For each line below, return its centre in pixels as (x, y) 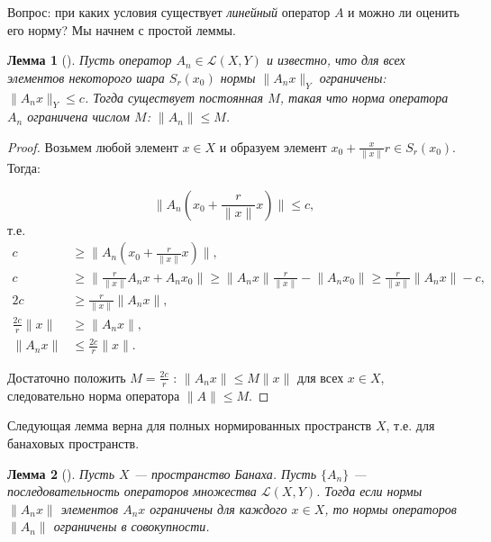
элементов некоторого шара (86, 77)
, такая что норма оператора (364, 97)
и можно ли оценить (404, 12)
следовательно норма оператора (94, 395)
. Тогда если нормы (369, 491)
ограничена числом (79, 117)
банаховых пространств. (73, 443)
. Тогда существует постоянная (174, 97)
